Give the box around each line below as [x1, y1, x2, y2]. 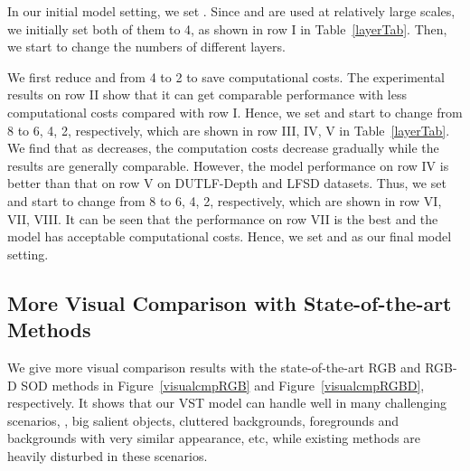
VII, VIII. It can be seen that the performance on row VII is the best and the [7, 209, 438, 228]
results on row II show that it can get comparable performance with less [7, 85, 407, 104]
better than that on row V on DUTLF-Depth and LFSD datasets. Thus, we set [7, 174, 446, 193]
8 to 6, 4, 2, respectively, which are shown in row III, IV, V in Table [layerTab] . [7, 120, 450, 139]
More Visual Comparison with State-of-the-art [7, 288, 452, 316]
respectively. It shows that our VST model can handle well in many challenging [7, 393, 447, 412]
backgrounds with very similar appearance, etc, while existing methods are [7, 429, 421, 447]
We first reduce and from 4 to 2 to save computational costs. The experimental [7, 67, 445, 86]
